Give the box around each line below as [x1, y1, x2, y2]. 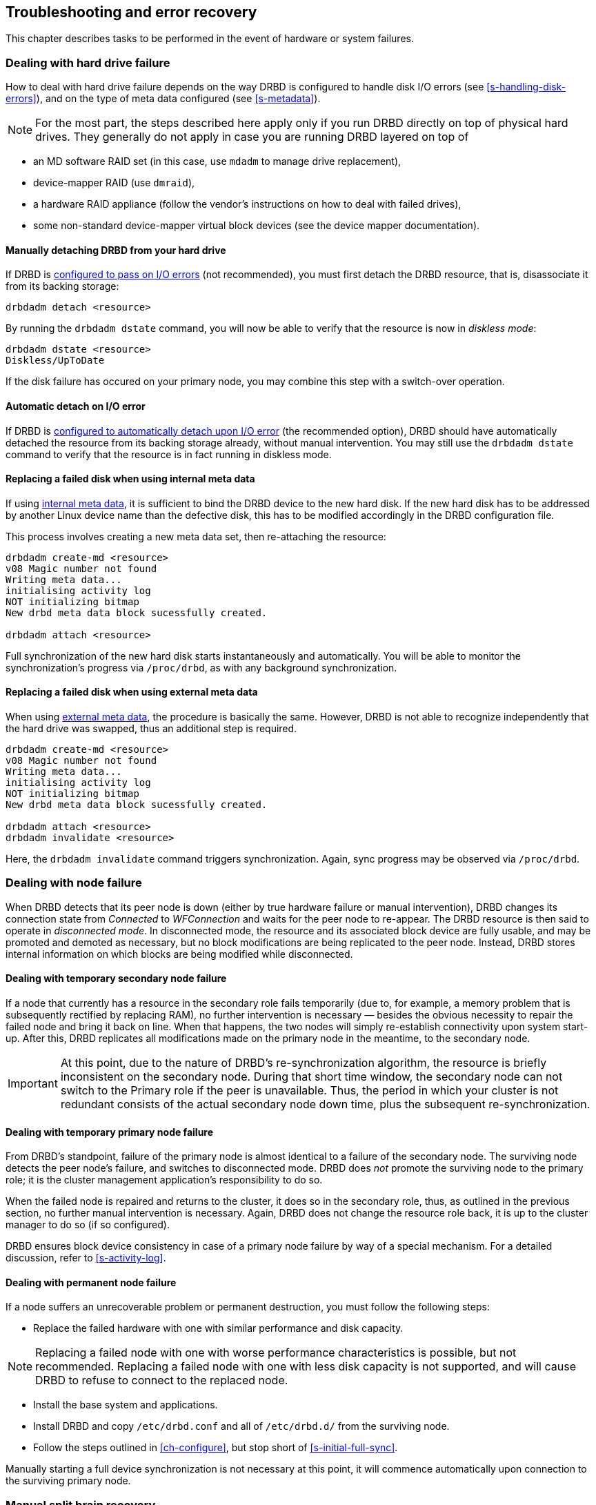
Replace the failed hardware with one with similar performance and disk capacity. [33, 1322, 404, 1335]
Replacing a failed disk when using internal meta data [6, 473, 255, 485]
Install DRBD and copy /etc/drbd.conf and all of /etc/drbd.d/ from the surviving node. [33, 1420, 450, 1433]
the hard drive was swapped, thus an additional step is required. [6, 722, 297, 735]
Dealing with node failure [6, 876, 142, 890]
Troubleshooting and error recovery [6, 3, 257, 21]
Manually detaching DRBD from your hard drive [6, 244, 226, 256]
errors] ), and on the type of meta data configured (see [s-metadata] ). [6, 92, 321, 105]
